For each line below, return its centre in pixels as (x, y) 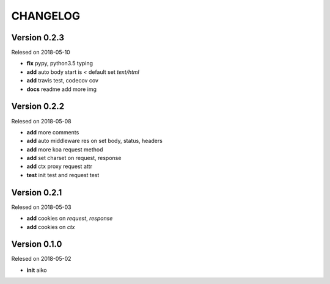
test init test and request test (63, 175)
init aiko (37, 270)
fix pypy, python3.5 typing (60, 64)
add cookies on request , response (70, 218)
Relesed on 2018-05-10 (41, 53)
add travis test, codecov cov (63, 81)
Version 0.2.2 (38, 107)
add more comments (53, 132)
